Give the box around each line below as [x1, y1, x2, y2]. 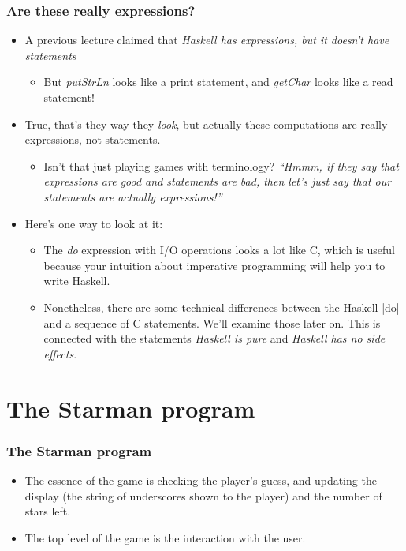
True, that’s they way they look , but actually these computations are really [24, 115, 388, 132]
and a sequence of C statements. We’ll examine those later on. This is [43, 314, 381, 331]
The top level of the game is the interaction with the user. [24, 529, 306, 545]
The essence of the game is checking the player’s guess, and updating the [24, 471, 377, 488]
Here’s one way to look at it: [24, 215, 163, 231]
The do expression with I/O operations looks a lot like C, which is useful [43, 242, 395, 258]
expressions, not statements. [24, 131, 161, 148]
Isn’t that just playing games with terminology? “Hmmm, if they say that [43, 157, 399, 174]
